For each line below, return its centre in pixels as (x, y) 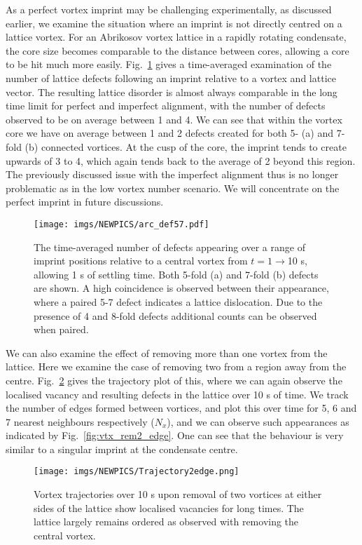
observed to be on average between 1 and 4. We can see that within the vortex (174, 119)
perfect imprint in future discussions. (85, 202)
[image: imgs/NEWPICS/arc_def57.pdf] (121, 224)
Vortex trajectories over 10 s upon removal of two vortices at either (178, 494)
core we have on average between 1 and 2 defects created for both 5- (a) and (169, 133)
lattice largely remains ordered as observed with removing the (166, 522)
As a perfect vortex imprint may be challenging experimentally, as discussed (169, 9)
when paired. (61, 329)
